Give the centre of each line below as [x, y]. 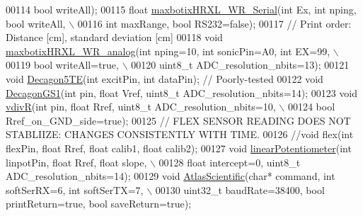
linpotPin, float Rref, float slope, [76, 162]
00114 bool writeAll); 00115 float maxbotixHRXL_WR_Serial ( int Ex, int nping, [181, 9]
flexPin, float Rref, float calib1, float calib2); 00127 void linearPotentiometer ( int [179, 148]
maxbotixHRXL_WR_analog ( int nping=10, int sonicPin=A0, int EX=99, [168, 51]
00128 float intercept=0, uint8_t [230, 162]
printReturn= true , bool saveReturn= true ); [99, 204]
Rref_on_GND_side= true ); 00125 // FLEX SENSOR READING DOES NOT [178, 120]
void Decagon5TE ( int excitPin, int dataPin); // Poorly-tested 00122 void [165, 78]
